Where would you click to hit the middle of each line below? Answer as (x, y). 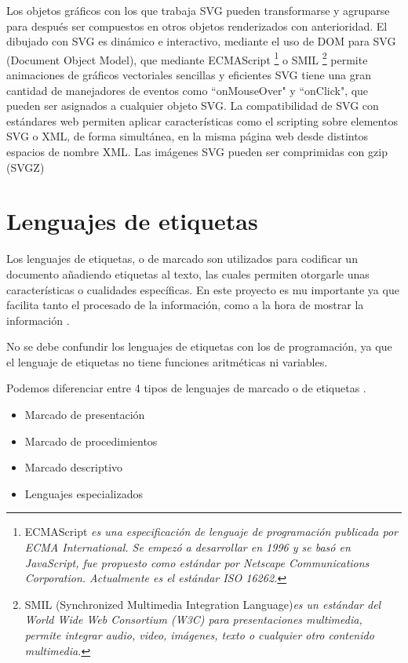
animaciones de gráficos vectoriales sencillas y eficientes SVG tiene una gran (189, 75)
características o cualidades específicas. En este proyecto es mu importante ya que (203, 289)
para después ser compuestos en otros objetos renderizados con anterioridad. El (197, 25)
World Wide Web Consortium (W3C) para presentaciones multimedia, (193, 619)
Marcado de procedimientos (91, 441)
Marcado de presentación (85, 415)
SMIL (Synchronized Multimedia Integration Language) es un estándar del (203, 604)
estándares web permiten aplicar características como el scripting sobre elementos (202, 120)
